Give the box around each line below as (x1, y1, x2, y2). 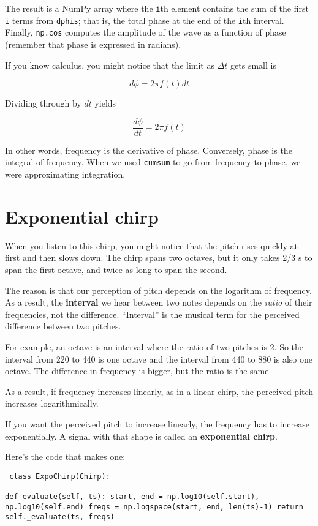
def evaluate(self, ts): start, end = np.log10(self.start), (5, 492, 260, 501)
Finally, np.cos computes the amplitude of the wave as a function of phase (5, 26, 286, 39)
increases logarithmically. (5, 397, 99, 410)
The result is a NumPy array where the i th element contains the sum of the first (5, 2, 309, 14)
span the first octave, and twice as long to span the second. (5, 263, 227, 276)
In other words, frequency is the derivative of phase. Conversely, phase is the (5, 143, 292, 156)
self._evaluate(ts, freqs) (5, 513, 115, 522)
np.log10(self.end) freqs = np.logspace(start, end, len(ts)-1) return (5, 502, 303, 511)
